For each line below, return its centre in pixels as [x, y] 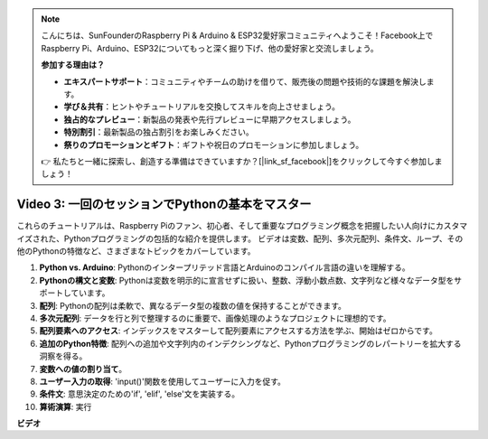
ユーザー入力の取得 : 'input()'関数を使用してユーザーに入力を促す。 [163, 381]
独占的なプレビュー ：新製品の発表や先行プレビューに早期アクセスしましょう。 [210, 119]
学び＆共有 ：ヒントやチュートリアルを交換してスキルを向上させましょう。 [202, 107]
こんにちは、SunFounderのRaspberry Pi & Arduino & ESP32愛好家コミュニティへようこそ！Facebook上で [237, 35]
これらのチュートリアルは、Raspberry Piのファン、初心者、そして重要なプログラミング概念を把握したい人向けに [226, 226]
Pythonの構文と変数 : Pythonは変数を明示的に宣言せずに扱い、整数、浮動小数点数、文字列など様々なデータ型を [247, 280]
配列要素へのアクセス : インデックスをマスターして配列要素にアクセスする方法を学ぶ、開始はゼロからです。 [238, 331]
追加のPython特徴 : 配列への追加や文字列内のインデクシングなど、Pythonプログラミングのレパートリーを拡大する [250, 343]
